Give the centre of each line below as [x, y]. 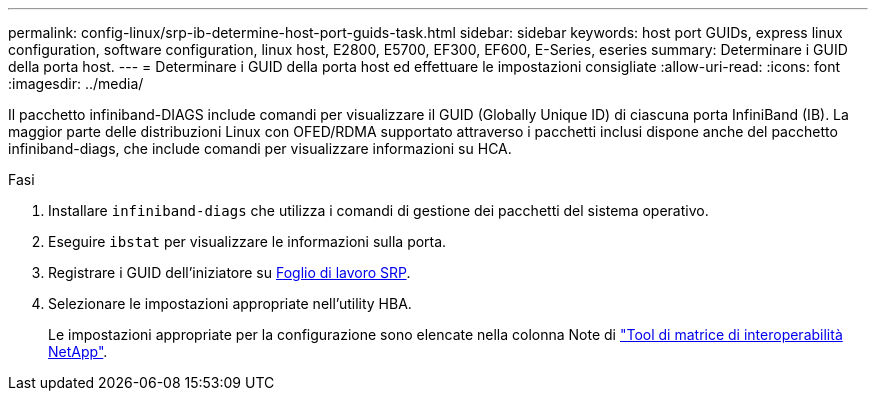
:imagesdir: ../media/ [76, 83]
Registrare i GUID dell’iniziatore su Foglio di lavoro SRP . [229, 272]
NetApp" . [78, 351]
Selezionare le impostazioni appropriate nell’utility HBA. [230, 303]
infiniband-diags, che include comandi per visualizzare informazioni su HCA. [260, 148]
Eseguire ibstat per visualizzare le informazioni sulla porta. [247, 241]
